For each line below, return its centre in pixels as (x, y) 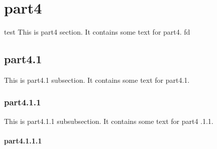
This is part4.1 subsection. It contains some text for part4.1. (97, 80)
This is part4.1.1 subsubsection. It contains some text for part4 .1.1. (109, 121)
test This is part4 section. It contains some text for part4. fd (97, 32)
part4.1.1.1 (23, 140)
